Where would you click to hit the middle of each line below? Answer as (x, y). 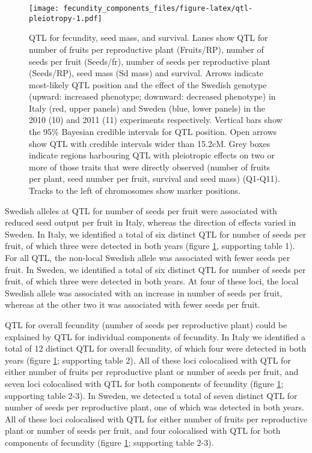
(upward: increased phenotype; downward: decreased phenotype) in (152, 96)
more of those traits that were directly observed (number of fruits (150, 166)
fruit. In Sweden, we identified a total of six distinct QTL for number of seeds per (155, 269)
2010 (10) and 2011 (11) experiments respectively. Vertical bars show (156, 120)
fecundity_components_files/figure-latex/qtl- (158, 8)
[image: (44, 8)
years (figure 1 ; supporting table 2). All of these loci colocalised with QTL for (148, 360)
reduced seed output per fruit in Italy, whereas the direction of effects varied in (151, 222)
